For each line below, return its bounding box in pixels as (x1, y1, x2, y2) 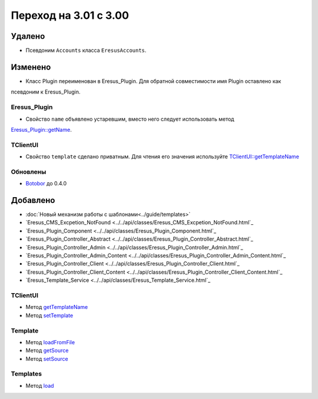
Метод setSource (25, 355, 69, 362)
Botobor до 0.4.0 (25, 180, 67, 187)
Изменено (11, 62, 51, 72)
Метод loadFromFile (25, 338, 75, 345)
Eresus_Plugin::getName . (11, 126, 72, 133)
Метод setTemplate (25, 312, 74, 319)
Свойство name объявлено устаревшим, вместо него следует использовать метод (25, 115, 235, 122)
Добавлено (11, 195, 55, 205)
